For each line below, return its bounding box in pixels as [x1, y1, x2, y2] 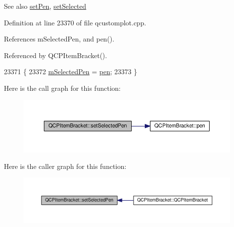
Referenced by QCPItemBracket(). [4, 50, 107, 60]
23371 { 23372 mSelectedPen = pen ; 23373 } [4, 66, 137, 77]
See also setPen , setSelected [4, 1, 86, 11]
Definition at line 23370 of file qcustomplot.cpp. [4, 17, 146, 27]
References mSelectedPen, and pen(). [4, 34, 115, 44]
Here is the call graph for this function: [4, 83, 121, 93]
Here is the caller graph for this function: [4, 161, 127, 171]
